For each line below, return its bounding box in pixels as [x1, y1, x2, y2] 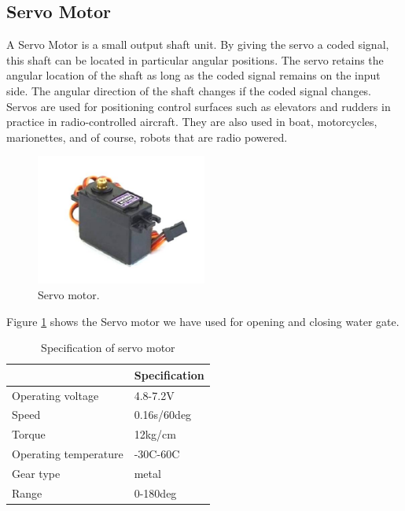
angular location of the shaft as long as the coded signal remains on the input [6, 67, 381, 83]
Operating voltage [12, 387, 99, 403]
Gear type [12, 465, 61, 481]
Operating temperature [12, 446, 123, 462]
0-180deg [134, 484, 177, 501]
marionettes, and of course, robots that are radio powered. [6, 128, 288, 145]
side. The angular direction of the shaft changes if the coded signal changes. [6, 82, 372, 98]
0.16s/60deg [134, 406, 192, 423]
